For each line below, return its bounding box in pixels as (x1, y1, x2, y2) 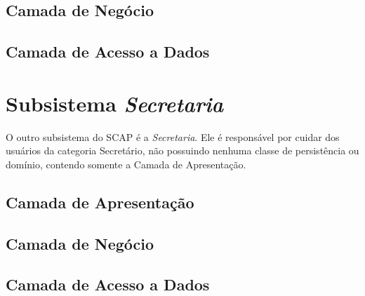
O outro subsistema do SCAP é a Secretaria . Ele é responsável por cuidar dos (6, 129, 340, 144)
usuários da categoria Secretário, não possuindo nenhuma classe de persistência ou (6, 143, 359, 158)
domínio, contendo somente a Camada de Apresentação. (6, 156, 246, 171)
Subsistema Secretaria (6, 88, 224, 118)
